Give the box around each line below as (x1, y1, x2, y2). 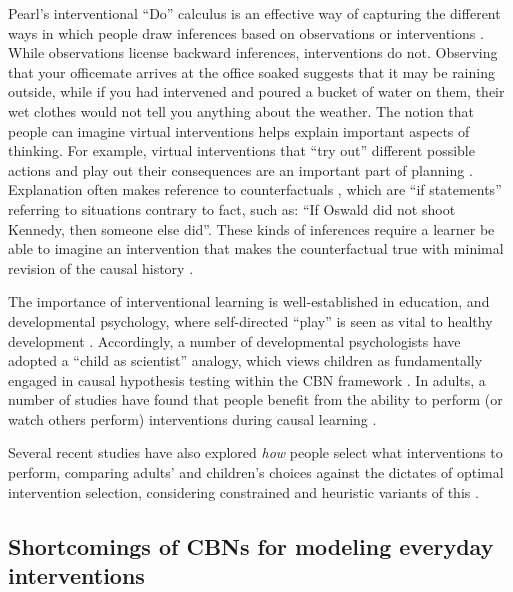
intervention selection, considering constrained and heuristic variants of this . (8, 481, 479, 502)
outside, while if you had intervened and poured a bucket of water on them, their (8, 81, 505, 102)
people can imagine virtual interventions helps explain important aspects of (8, 120, 470, 141)
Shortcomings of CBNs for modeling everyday (8, 530, 494, 561)
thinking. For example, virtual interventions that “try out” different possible (8, 140, 475, 161)
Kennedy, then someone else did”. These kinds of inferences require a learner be (8, 218, 495, 239)
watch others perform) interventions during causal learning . (8, 408, 377, 429)
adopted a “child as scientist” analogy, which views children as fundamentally (8, 350, 483, 371)
